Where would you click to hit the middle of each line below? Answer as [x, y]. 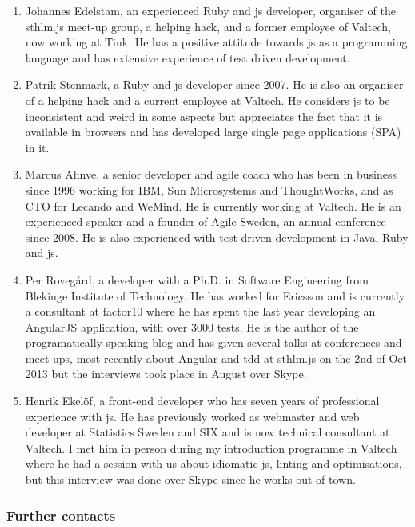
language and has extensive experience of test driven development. [188, 57]
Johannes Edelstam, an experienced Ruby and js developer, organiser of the [210, 10]
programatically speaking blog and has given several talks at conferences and [213, 342]
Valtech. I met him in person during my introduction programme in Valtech [211, 447]
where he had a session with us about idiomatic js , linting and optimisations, [213, 463]
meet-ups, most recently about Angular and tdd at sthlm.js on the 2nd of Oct [216, 358]
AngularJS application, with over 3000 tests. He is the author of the [192, 326]
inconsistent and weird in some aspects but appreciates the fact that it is [204, 116]
